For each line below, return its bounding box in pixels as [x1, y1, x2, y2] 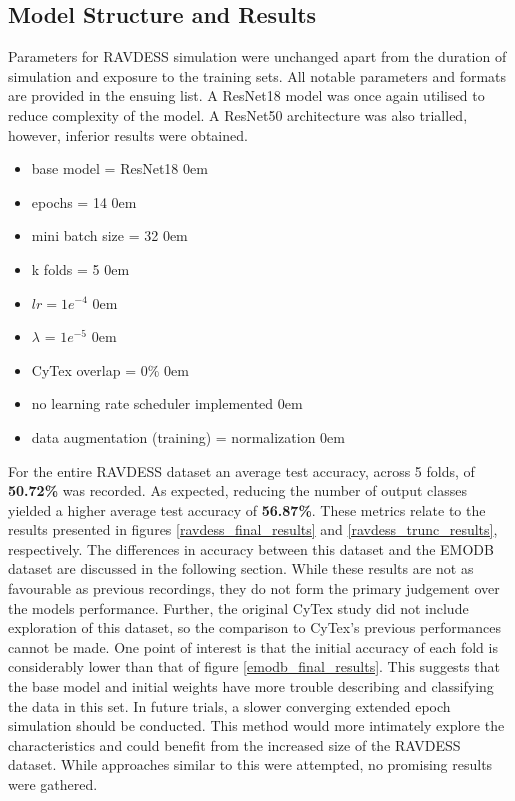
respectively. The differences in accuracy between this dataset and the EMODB [8, 538, 494, 559]
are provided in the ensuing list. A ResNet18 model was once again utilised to [8, 85, 485, 106]
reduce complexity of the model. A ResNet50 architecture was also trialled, [8, 104, 468, 125]
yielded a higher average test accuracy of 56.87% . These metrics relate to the [8, 499, 486, 520]
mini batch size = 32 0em [31, 225, 188, 246]
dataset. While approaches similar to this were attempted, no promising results [8, 754, 493, 775]
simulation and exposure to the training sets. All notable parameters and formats [8, 65, 507, 86]
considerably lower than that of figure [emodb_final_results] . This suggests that [8, 656, 500, 677]
